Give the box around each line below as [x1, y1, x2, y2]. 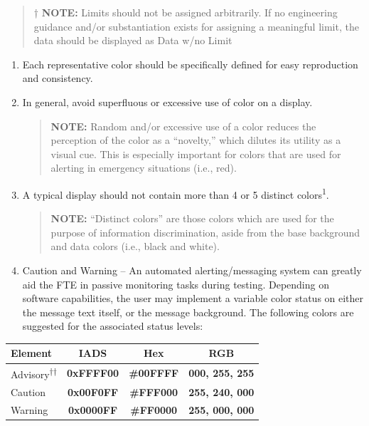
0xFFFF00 [66, 365, 119, 380]
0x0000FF [68, 402, 118, 417]
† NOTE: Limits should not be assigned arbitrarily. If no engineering [33, 5, 338, 19]
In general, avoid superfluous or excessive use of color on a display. [22, 94, 313, 109]
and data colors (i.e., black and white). [50, 239, 220, 254]
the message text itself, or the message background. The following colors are [22, 304, 354, 319]
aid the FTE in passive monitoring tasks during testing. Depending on [22, 276, 329, 291]
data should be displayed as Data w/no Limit [33, 33, 232, 48]
